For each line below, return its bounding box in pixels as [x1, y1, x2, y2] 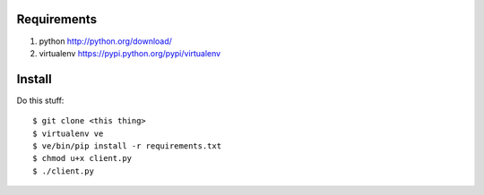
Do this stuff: [16, 95, 65, 106]
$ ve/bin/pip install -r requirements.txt [32, 140, 222, 151]
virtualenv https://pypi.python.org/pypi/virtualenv [39, 47, 221, 58]
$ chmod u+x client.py [32, 153, 133, 164]
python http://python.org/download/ [39, 36, 172, 47]
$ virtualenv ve [32, 128, 104, 139]
